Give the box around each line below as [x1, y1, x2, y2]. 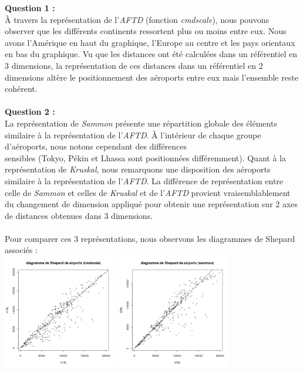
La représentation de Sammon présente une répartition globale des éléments [5, 117, 277, 129]
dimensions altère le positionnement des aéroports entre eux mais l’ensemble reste [5, 71, 299, 83]
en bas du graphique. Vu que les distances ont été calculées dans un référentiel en [5, 48, 297, 60]
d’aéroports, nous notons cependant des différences [5, 140, 187, 152]
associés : [5, 244, 38, 256]
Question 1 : [5, 2, 55, 14]
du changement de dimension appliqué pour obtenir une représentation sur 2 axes [5, 198, 298, 210]
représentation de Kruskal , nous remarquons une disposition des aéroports [5, 163, 271, 175]
